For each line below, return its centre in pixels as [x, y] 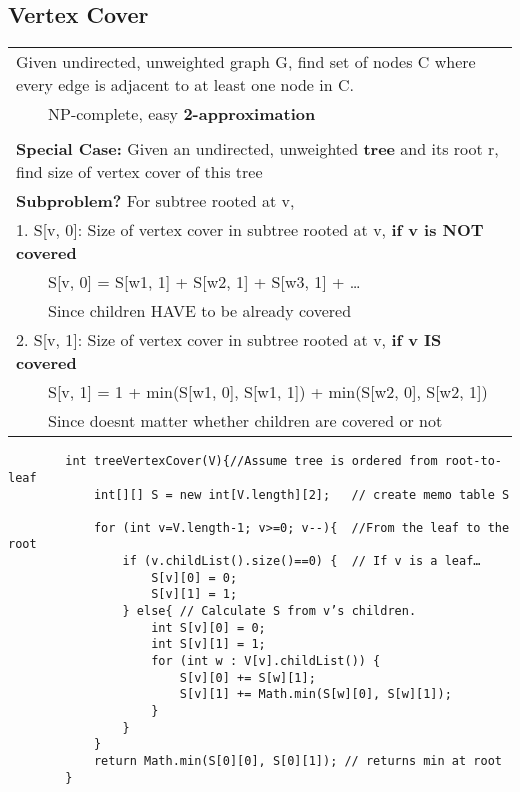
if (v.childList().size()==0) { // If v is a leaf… [301, 561]
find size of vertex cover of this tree [139, 172]
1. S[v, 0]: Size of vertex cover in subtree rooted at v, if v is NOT [250, 230]
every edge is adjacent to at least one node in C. [185, 85]
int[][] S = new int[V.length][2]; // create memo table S [301, 494]
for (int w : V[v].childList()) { [266, 661]
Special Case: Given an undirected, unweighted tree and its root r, [257, 149]
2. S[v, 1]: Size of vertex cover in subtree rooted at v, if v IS [229, 340]
